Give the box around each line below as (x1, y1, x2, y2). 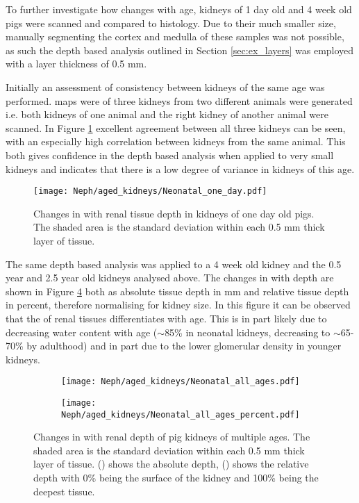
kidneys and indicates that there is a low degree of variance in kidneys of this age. (6, 161, 355, 176)
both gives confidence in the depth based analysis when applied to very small (6, 147, 334, 162)
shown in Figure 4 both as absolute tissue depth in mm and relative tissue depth (6, 283, 349, 298)
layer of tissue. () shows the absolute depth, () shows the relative (33, 456, 309, 471)
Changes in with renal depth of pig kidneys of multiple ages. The (33, 429, 310, 444)
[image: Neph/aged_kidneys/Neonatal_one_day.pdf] (33, 186, 267, 197)
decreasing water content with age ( (6, 324, 158, 339)
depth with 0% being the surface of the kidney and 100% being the (33, 470, 319, 485)
